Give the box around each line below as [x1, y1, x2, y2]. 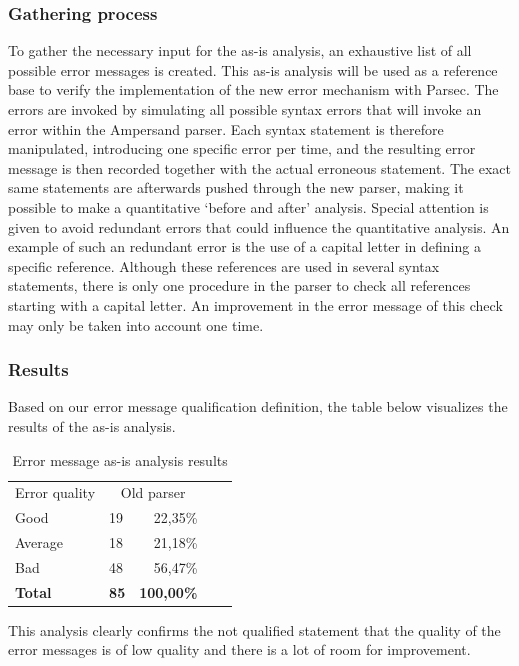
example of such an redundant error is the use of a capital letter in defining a [8, 236, 481, 257]
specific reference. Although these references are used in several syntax [8, 255, 440, 276]
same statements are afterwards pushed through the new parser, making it [8, 177, 464, 198]
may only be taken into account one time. [8, 314, 264, 335]
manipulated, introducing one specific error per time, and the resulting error [8, 138, 476, 159]
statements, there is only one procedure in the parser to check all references [8, 275, 471, 296]
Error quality [15, 482, 96, 503]
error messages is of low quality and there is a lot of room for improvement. [8, 639, 471, 660]
